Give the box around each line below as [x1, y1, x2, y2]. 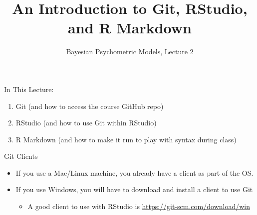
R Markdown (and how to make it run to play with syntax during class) [15, 134, 237, 144]
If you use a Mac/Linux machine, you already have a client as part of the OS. [15, 167, 254, 178]
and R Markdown [68, 17, 192, 38]
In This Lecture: [4, 84, 54, 94]
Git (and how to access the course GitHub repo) [15, 101, 164, 111]
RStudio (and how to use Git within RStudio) [15, 117, 157, 128]
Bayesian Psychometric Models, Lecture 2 [66, 46, 194, 57]
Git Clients [4, 151, 38, 161]
